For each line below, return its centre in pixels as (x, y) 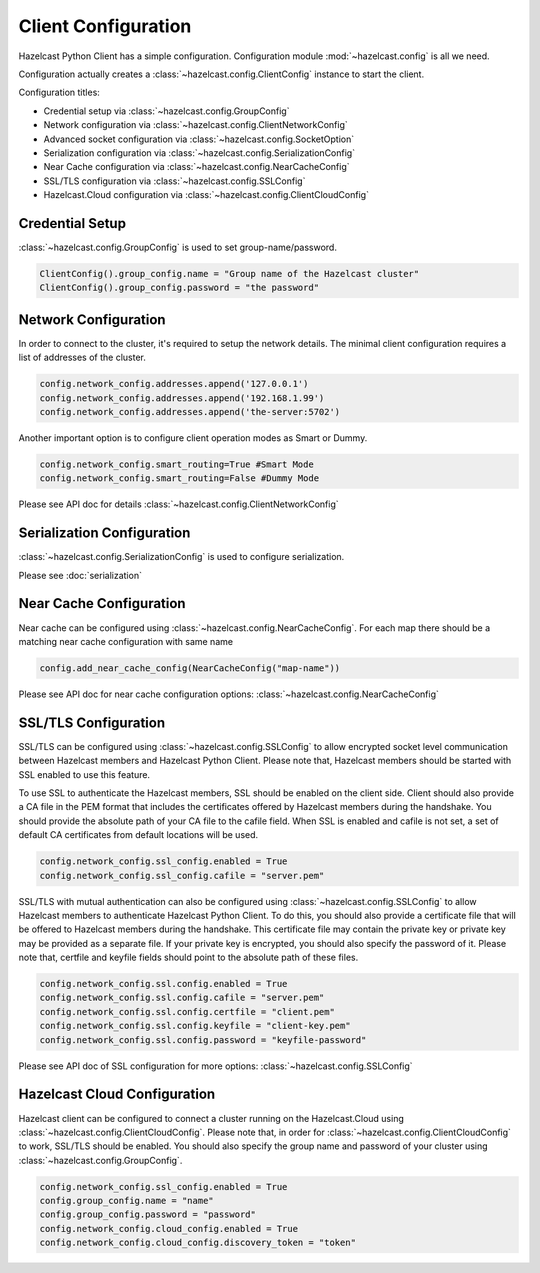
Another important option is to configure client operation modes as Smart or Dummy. (193, 437)
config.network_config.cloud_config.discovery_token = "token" (198, 1243)
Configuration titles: (59, 92)
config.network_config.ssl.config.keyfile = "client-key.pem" (195, 1026)
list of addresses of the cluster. (82, 357)
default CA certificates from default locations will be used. (138, 835)
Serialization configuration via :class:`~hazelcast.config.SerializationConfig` (199, 152)
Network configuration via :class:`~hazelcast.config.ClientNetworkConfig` (196, 125)
